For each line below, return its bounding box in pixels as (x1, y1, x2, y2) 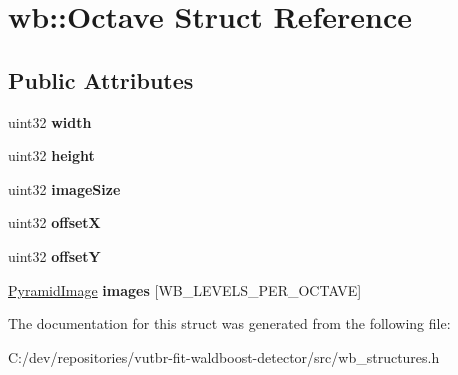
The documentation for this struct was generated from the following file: (8, 313, 451, 334)
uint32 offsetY (8, 245, 101, 266)
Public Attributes (8, 64, 194, 95)
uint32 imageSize (8, 178, 121, 199)
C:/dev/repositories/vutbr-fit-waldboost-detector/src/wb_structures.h (8, 346, 440, 367)
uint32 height (8, 145, 95, 166)
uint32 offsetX (8, 212, 101, 233)
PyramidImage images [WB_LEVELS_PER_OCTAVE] (8, 279, 362, 300)
